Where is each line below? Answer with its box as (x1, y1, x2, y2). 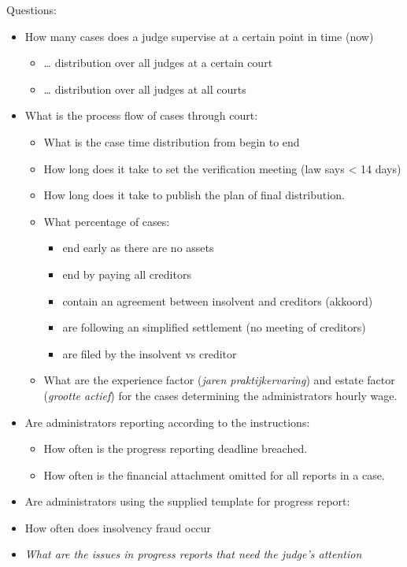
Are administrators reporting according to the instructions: (24, 413, 310, 430)
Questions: (6, 2, 57, 17)
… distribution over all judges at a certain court (43, 54, 273, 71)
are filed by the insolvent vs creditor (62, 345, 237, 361)
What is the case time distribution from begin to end (43, 133, 300, 150)
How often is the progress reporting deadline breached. (43, 440, 308, 457)
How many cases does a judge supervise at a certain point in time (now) (24, 28, 374, 44)
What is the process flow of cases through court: (24, 107, 258, 124)
